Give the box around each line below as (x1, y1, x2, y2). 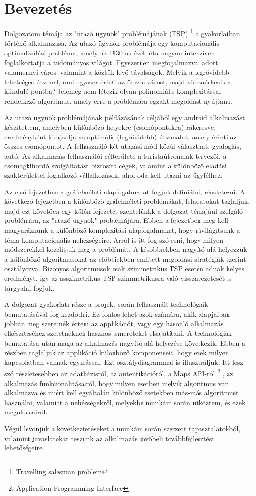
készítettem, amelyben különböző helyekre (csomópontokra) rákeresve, (4, 122, 216, 132)
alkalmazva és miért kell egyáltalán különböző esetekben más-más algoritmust (4, 387, 239, 398)
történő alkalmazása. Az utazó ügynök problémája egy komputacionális (4, 38, 219, 48)
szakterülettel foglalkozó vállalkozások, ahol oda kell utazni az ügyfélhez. (4, 170, 223, 180)
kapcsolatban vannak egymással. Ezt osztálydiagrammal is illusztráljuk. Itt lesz (4, 357, 243, 367)
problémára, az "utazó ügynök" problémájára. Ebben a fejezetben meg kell (4, 215, 228, 225)
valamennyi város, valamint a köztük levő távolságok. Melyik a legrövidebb (4, 67, 229, 77)
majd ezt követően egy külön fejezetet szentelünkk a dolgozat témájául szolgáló (4, 205, 243, 216)
